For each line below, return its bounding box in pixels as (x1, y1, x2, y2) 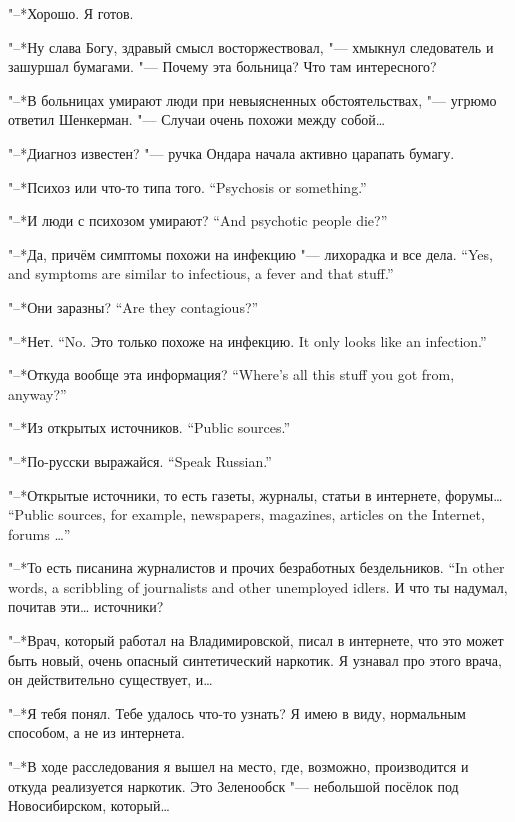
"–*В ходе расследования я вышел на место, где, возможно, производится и (8, 756, 469, 777)
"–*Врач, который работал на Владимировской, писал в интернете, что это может (8, 630, 504, 651)
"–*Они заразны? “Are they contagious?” (8, 296, 259, 317)
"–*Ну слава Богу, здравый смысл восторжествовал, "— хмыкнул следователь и (8, 36, 494, 57)
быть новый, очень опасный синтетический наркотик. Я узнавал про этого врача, (8, 649, 502, 670)
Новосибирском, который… (8, 795, 170, 816)
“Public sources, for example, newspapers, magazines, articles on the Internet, (8, 504, 485, 525)
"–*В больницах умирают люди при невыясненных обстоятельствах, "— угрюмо (8, 89, 497, 110)
